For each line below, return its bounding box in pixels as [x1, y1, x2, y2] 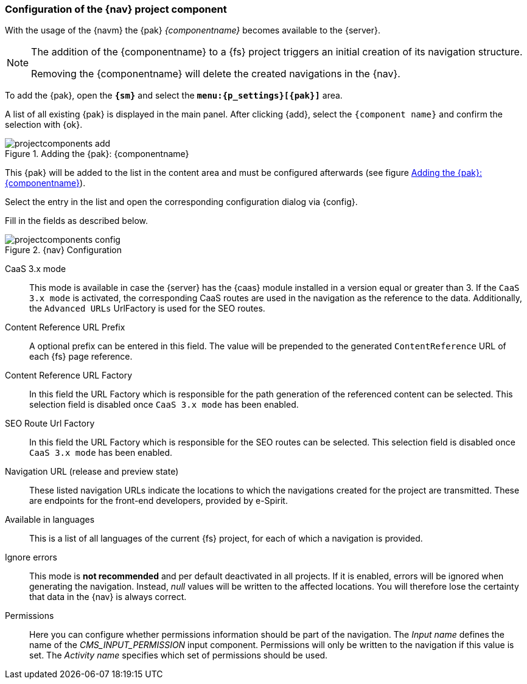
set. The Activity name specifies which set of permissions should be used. [29, 650, 328, 661]
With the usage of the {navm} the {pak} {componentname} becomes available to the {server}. [5, 25, 380, 36]
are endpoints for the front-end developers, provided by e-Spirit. [29, 495, 288, 506]
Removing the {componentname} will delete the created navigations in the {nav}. [31, 68, 400, 80]
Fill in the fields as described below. [5, 215, 148, 226]
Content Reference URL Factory [5, 370, 133, 381]
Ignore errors [5, 552, 57, 563]
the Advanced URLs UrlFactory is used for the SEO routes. [29, 303, 265, 314]
